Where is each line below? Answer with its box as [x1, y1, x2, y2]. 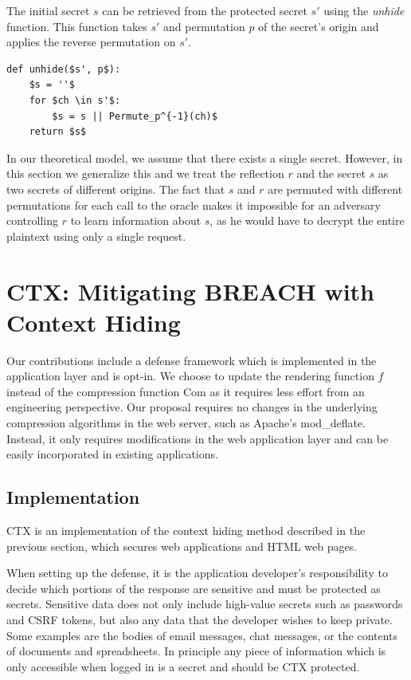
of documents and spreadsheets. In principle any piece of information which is [6, 643, 386, 659]
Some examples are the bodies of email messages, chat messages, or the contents [6, 627, 398, 643]
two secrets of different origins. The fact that [6, 180, 225, 197]
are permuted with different [268, 180, 403, 197]
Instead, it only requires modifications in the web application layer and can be [6, 430, 389, 446]
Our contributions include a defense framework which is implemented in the [6, 352, 377, 368]
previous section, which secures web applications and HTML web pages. [6, 537, 358, 554]
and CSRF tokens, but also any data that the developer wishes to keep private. [6, 611, 393, 627]
